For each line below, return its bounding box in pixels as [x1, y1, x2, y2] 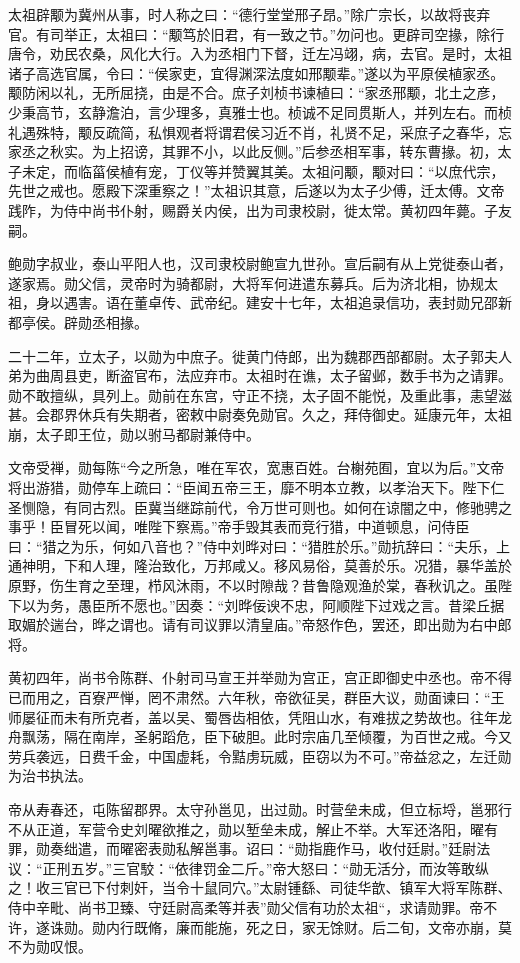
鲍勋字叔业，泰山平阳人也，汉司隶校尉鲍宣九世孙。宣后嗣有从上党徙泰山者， [8, 253, 512, 274]
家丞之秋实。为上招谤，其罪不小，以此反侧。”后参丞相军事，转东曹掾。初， [8, 141, 498, 162]
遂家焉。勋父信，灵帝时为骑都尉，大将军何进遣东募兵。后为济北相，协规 [8, 272, 484, 293]
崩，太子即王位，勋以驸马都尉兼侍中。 [8, 423, 260, 444]
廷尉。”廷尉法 [406, 838, 491, 859]
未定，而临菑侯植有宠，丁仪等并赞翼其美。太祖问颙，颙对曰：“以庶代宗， [21, 160, 505, 181]
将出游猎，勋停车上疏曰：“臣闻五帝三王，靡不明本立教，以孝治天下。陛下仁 [8, 477, 505, 498]
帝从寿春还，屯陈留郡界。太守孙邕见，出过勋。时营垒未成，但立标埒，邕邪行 [8, 798, 512, 819]
